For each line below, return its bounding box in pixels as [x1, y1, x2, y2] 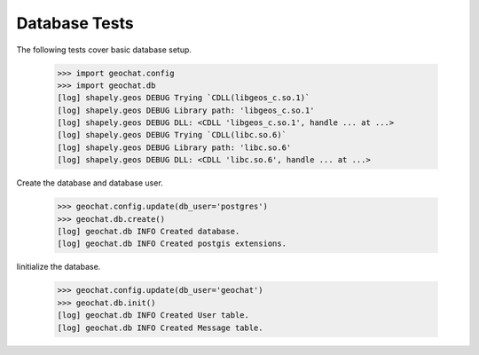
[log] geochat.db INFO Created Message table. [57, 322, 263, 333]
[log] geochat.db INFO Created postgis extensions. [57, 239, 287, 248]
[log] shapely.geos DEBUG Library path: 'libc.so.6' [57, 142, 292, 153]
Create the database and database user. [16, 177, 163, 188]
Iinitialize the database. [16, 262, 101, 272]
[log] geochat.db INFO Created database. [57, 226, 240, 237]
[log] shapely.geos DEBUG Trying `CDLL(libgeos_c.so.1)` [57, 93, 310, 103]
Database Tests [16, 13, 134, 33]
